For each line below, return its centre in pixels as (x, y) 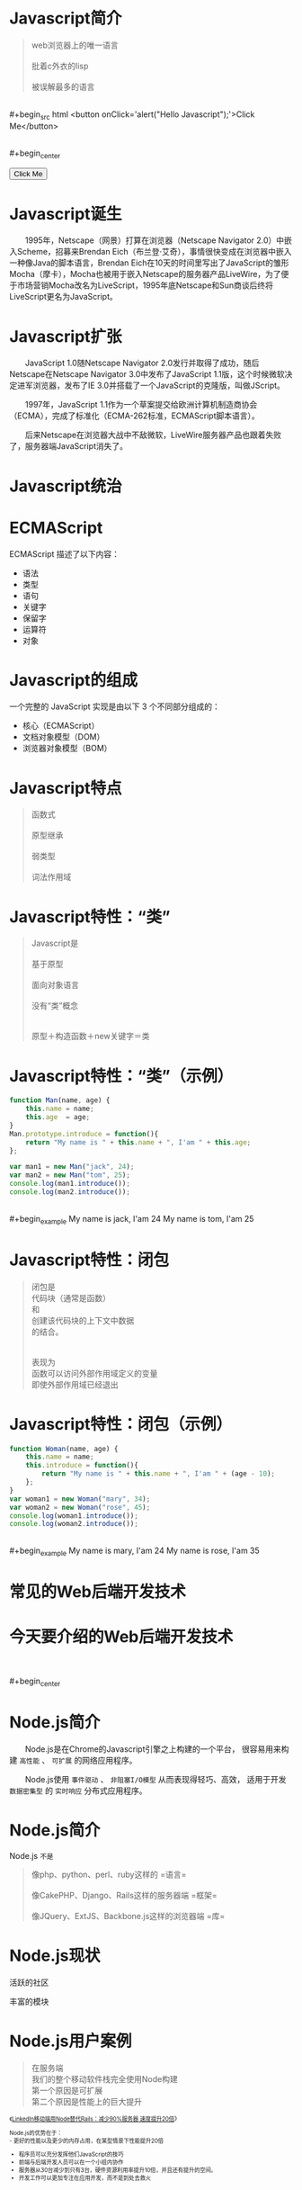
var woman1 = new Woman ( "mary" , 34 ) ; (80, 1499)
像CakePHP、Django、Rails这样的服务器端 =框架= (124, 1895)
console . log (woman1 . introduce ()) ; (74, 1516)
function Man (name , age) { (60, 1100)
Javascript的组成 (74, 680)
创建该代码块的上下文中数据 (83, 1320)
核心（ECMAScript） (61, 726)
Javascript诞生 (66, 214)
